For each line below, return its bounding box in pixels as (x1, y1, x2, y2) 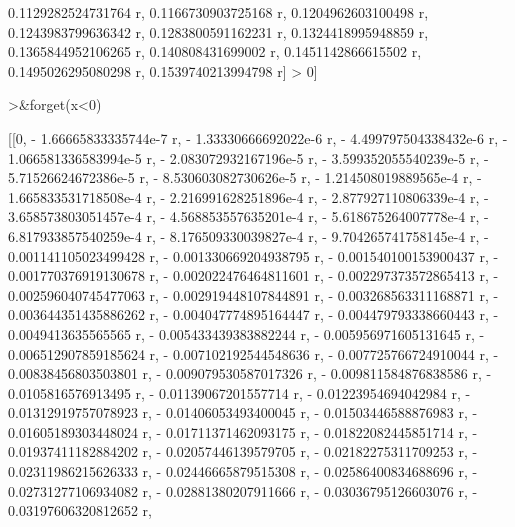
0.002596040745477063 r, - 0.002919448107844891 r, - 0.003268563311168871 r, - (8, 284, 499, 305)
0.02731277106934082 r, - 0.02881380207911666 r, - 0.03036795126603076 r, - (8, 480, 478, 501)
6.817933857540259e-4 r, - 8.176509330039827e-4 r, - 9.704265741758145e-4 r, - (8, 225, 489, 246)
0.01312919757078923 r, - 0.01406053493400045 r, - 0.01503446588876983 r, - (8, 402, 478, 423)
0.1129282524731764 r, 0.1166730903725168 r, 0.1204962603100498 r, (8, 2, 429, 22)
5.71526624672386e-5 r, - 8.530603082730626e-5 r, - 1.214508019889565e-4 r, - (8, 167, 482, 188)
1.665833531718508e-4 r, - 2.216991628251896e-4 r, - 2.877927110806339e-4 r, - (8, 186, 489, 207)
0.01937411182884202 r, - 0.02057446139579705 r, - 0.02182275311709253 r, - (8, 441, 478, 462)
